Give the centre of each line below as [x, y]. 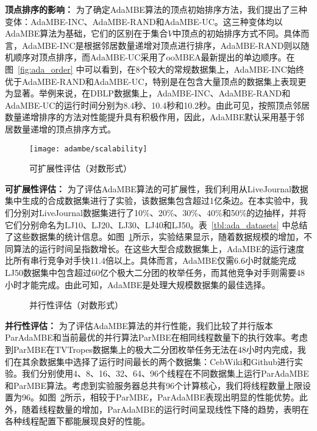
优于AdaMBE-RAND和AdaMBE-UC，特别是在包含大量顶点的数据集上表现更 [156, 81]
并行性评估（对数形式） [76, 305]
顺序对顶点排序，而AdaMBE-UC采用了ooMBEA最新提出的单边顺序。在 [154, 57]
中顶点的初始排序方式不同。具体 [237, 33]
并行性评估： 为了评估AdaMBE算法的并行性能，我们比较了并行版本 [139, 325]
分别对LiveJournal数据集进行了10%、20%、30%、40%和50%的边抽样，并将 [160, 212]
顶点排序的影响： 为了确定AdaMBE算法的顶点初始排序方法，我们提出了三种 [156, 9]
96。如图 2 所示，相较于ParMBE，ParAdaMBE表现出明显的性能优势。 [160, 397]
